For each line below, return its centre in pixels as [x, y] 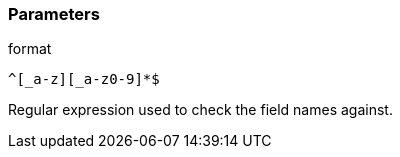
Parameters [54, 14]
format [30, 49]
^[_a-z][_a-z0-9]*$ [84, 79]
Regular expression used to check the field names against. [200, 110]
